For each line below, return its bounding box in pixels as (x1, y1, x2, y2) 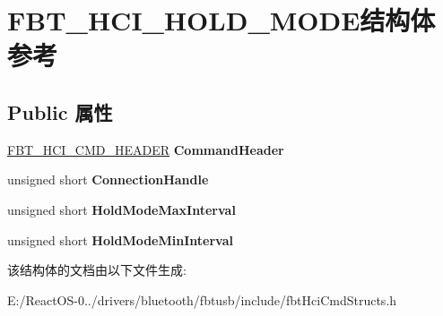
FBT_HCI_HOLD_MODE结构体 (7, 2, 436, 38)
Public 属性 (7, 98, 113, 125)
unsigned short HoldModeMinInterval (7, 230, 233, 249)
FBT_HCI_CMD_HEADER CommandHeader (7, 140, 284, 158)
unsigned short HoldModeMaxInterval (7, 200, 236, 218)
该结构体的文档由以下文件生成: (7, 260, 187, 279)
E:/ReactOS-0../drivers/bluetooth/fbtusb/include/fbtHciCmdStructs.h (7, 290, 397, 309)
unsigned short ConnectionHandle (7, 170, 209, 189)
